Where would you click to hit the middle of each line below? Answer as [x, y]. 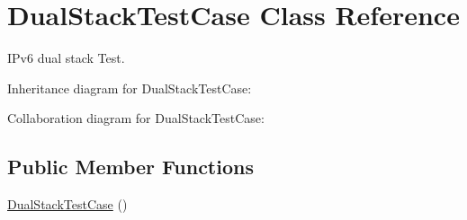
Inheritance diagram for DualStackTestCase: [130, 88]
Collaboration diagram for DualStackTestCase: [136, 118]
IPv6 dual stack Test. [66, 58]
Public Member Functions [130, 167]
